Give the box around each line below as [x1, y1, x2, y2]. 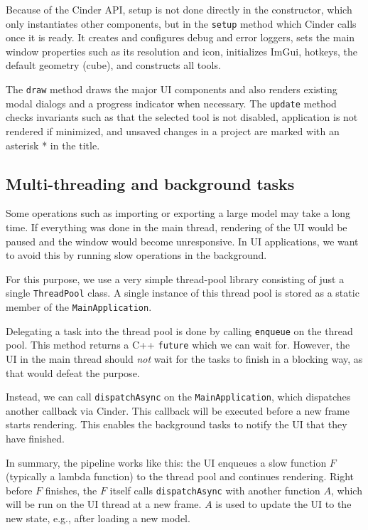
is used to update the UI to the [215, 497, 352, 512]
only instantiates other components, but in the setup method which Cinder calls [6, 16, 357, 31]
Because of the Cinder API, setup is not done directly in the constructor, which [6, 2, 352, 16]
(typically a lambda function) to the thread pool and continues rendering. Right [6, 469, 355, 484]
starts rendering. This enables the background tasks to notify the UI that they [6, 417, 347, 432]
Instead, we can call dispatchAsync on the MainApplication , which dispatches [6, 389, 351, 404]
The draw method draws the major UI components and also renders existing [6, 82, 337, 97]
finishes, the [45, 482, 97, 497]
